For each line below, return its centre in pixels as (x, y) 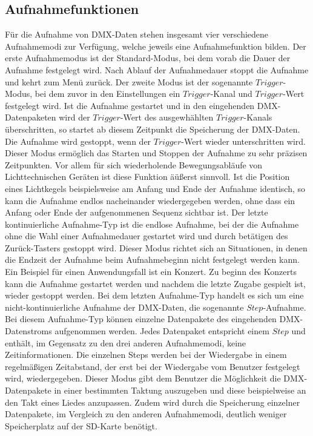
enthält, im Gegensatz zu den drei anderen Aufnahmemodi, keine (126, 342)
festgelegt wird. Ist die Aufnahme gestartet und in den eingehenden (130, 105)
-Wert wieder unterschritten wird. (243, 141)
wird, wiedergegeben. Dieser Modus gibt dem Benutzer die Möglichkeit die (143, 378)
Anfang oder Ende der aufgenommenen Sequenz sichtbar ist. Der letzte (137, 212)
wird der (74, 117)
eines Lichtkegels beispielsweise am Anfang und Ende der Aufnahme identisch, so (155, 188)
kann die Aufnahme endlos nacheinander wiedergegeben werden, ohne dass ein (150, 200)
